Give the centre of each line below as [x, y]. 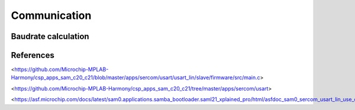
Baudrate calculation [50, 36]
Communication [51, 15]
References [33, 55]
